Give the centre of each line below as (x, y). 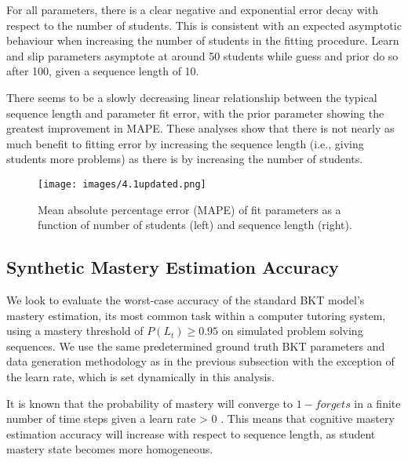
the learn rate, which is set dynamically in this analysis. (140, 376)
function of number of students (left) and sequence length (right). (195, 225)
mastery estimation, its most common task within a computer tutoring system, (196, 315)
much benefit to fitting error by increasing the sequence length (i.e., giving (185, 143)
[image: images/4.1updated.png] (122, 184)
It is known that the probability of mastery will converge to (150, 403)
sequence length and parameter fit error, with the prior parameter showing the (195, 113)
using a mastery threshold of (75, 331)
